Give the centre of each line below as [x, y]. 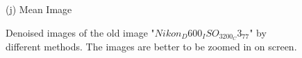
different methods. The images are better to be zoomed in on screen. [151, 47]
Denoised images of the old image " [80, 32]
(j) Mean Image [39, 9]
